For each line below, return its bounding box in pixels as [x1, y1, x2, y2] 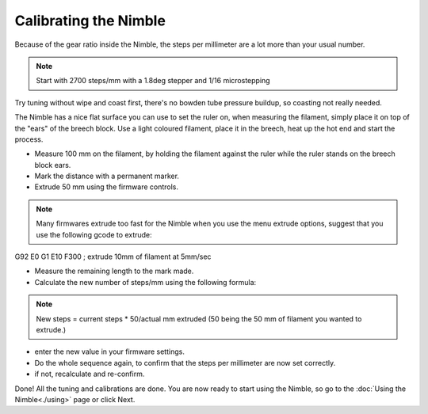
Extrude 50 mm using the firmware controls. [34, 182, 178, 192]
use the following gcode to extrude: [36, 230, 152, 239]
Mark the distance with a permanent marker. [34, 171, 180, 181]
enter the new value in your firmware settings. [34, 347, 185, 356]
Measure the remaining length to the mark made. [34, 266, 194, 276]
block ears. [34, 160, 71, 169]
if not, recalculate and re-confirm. [34, 369, 145, 379]
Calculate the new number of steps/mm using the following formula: [34, 277, 257, 287]
